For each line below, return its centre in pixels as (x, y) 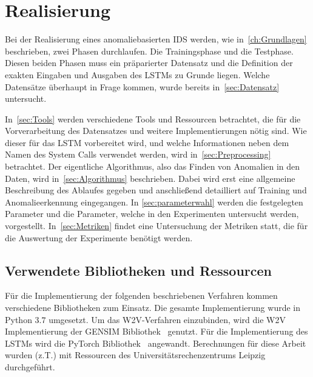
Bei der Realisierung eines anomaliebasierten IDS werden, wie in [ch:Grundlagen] (156, 39)
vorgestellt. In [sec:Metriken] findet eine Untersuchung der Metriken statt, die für (156, 226)
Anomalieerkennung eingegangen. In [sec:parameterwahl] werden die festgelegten (154, 202)
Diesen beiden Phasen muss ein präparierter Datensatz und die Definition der (149, 63)
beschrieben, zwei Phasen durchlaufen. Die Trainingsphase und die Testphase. (149, 51)
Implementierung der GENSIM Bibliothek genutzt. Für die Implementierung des (156, 331)
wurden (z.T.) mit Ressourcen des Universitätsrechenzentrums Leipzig (135, 355)
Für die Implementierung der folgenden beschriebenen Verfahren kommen (141, 295)
